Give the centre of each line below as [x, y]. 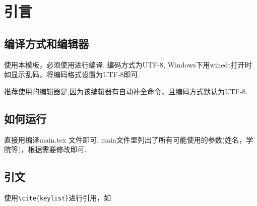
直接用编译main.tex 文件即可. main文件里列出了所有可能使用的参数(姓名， [125, 139]
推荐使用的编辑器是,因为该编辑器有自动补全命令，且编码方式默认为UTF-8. [126, 91]
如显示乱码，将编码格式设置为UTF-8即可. [72, 74]
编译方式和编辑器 [46, 43]
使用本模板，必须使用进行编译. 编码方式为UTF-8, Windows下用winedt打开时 [128, 64]
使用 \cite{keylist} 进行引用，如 [58, 197]
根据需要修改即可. [57, 149]
